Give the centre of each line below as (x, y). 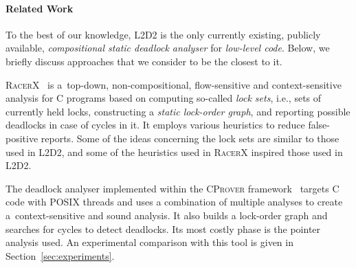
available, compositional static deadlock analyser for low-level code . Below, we (168, 48)
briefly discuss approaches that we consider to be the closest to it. (144, 61)
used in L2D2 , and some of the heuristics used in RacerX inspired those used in (174, 152)
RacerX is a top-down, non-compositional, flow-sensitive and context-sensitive (174, 84)
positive (22, 138)
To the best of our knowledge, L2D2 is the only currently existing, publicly (163, 34)
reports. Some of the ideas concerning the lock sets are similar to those (190, 138)
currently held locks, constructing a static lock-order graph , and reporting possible (178, 111)
